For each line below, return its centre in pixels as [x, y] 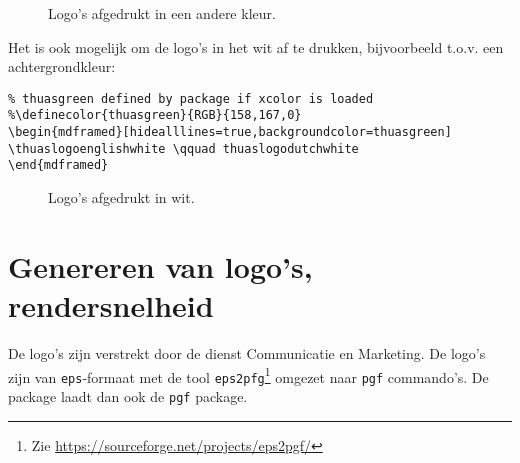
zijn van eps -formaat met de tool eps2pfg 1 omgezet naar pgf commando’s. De [248, 375]
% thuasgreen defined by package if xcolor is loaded [191, 98]
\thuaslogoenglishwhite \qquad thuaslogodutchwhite [183, 148]
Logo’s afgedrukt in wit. [121, 197]
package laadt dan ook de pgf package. [128, 395]
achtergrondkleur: [62, 66]
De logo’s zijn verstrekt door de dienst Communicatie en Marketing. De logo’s [247, 352]
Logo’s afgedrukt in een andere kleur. [162, 13]
